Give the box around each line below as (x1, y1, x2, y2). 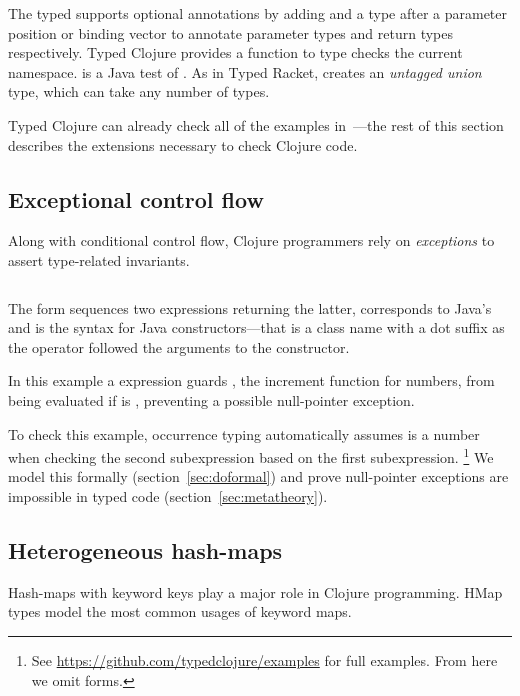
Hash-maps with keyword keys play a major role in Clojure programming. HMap (8, 581, 503, 602)
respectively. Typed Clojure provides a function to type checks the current (8, 42, 463, 63)
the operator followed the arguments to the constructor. (8, 336, 350, 357)
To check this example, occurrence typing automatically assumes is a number (8, 423, 480, 444)
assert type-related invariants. (8, 249, 190, 270)
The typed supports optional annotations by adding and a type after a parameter (8, 3, 507, 23)
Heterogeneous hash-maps (8, 534, 283, 565)
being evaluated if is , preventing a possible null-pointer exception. (8, 389, 415, 410)
